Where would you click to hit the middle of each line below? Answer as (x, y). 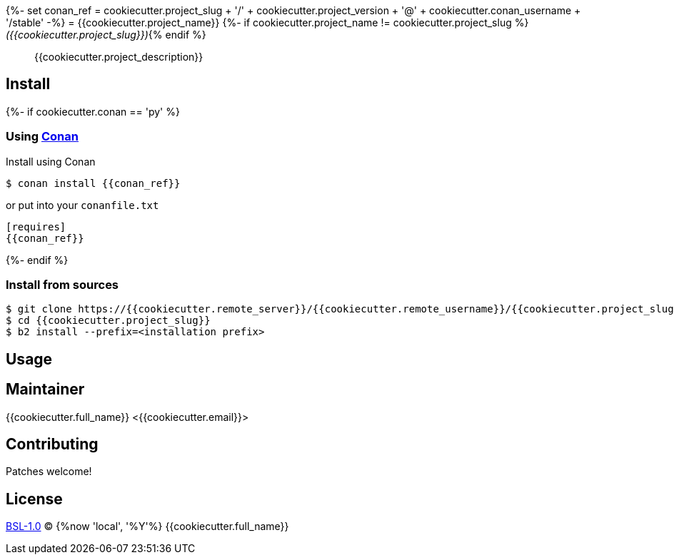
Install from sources (62, 284)
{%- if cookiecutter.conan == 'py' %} (93, 111)
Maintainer (45, 390)
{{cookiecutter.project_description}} (119, 57)
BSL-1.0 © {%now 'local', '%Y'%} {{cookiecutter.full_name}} (147, 526)
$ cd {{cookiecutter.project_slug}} (108, 321)
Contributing (52, 444)
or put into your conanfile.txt (82, 205)
